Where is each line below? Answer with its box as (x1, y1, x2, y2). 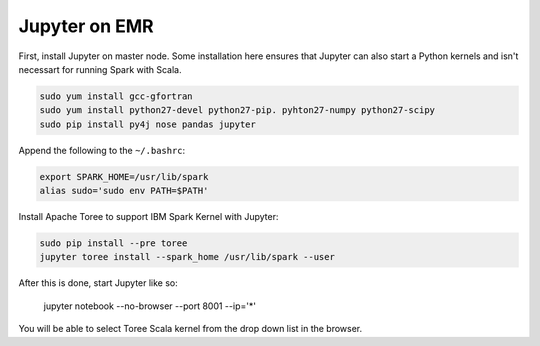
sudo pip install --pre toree (39, 238, 188, 249)
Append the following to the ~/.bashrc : (18, 144, 186, 156)
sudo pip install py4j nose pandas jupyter (39, 118, 257, 130)
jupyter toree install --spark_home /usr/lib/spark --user (39, 251, 335, 263)
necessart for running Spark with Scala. (18, 63, 182, 75)
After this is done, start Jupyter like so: (18, 277, 179, 289)
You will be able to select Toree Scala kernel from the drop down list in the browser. (18, 323, 363, 335)
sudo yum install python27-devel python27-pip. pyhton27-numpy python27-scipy (39, 105, 435, 116)
